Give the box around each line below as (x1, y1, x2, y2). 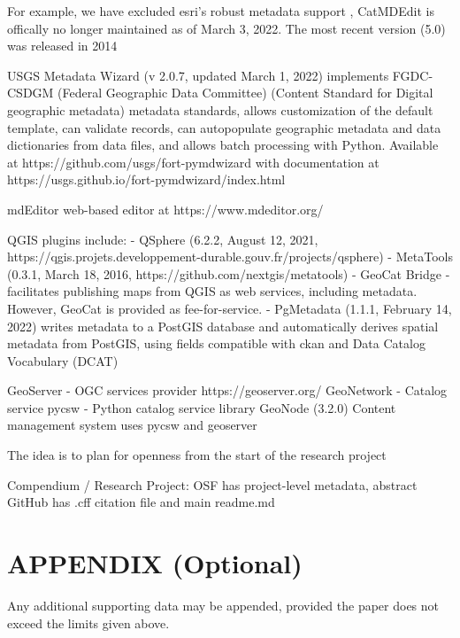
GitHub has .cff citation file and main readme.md (7, 493, 275, 511)
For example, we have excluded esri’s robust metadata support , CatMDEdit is (7, 2, 434, 19)
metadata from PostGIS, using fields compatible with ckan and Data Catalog (7, 334, 425, 353)
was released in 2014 (7, 36, 118, 55)
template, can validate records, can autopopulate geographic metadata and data (7, 118, 441, 136)
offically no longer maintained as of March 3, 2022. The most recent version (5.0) (7, 19, 446, 37)
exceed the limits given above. (7, 613, 170, 632)
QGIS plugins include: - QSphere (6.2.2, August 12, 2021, (7, 230, 318, 248)
